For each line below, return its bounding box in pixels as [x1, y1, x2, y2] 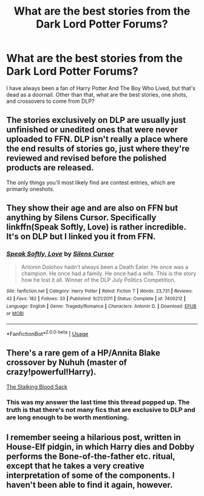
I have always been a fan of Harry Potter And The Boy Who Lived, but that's [6, 84, 196, 92]
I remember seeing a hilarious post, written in [6, 432, 181, 442]
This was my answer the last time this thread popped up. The [6, 398, 190, 407]
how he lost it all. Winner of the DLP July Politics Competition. [21, 276, 176, 284]
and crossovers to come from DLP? [6, 97, 95, 105]
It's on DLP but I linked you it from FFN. [6, 231, 156, 242]
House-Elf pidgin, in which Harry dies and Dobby [6, 441, 195, 452]
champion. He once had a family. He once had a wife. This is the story [21, 270, 197, 278]
